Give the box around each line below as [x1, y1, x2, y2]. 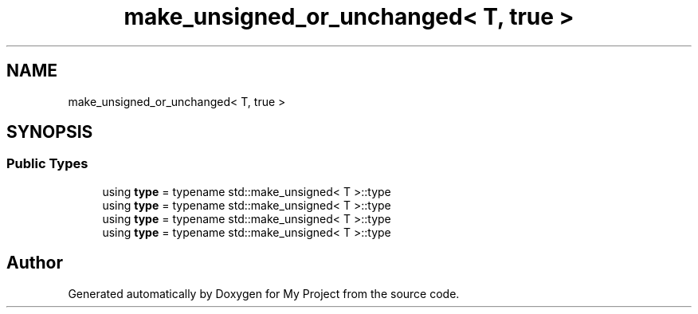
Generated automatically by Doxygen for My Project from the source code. [68, 286, 460, 300]
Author [6, 253, 63, 273]
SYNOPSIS [6, 122, 93, 143]
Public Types [6, 155, 88, 172]
